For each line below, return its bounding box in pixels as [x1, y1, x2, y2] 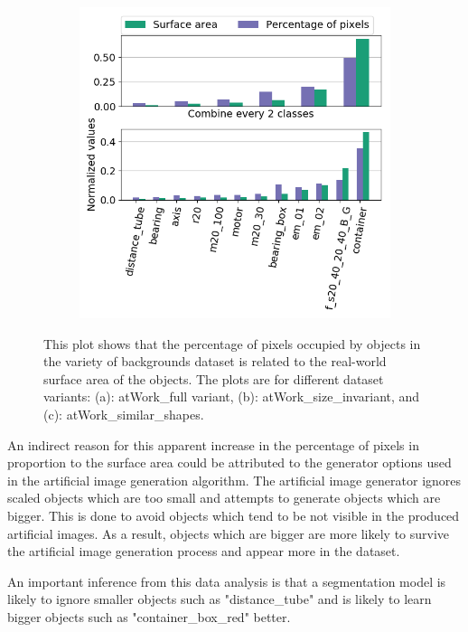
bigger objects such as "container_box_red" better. [7, 607, 291, 626]
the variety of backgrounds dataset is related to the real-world [43, 352, 387, 371]
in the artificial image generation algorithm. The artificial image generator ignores [7, 470, 462, 489]
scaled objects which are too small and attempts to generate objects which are [7, 488, 441, 507]
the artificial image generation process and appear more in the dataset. [7, 542, 400, 561]
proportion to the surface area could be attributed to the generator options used [7, 453, 452, 472]
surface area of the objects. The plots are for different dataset [43, 369, 384, 388]
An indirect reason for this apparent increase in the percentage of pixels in [7, 435, 419, 454]
